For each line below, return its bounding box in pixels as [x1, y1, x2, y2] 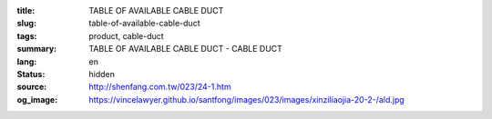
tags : [16, 30, 37, 41]
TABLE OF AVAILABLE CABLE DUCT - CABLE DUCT [88, 44, 282, 55]
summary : [16, 44, 57, 55]
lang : [16, 55, 37, 67]
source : [16, 82, 47, 93]
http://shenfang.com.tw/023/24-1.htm [88, 82, 231, 93]
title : [16, 5, 36, 15]
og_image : [16, 94, 58, 104]
